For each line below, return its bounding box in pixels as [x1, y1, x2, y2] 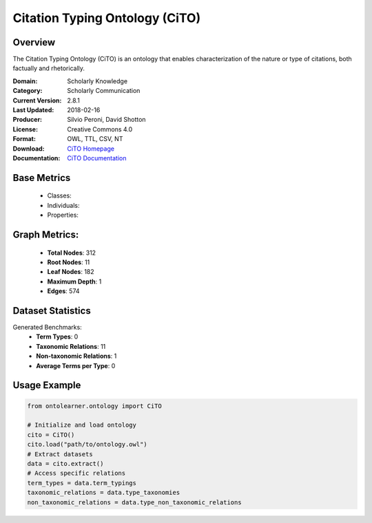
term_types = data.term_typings [27, 479, 137, 487]
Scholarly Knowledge [67, 76, 127, 85]
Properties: [47, 211, 79, 220]
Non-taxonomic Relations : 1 [36, 352, 117, 361]
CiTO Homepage [67, 145, 115, 153]
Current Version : [12, 96, 62, 105]
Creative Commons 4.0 [67, 125, 133, 134]
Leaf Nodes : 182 [47, 268, 94, 276]
